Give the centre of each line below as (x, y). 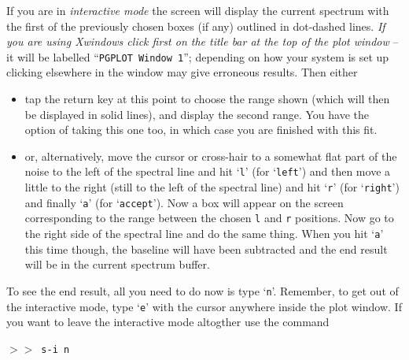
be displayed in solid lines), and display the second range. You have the (197, 114)
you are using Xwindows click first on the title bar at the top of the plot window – (203, 41)
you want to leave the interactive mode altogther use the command (168, 322)
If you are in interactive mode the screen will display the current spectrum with (198, 10)
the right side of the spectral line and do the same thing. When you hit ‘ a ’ (204, 234)
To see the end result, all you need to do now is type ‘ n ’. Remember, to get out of (203, 290)
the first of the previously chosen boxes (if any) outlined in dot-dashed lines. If (196, 26)
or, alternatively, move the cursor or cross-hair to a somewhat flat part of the (211, 156)
